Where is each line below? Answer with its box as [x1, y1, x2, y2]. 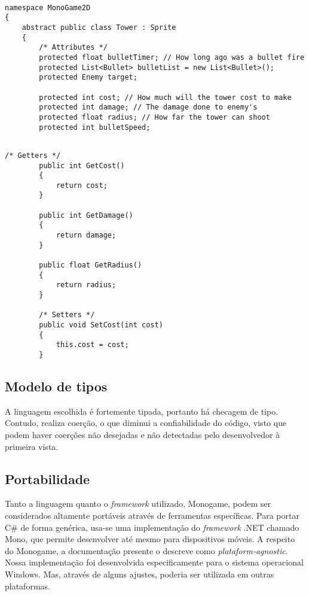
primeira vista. [5, 440, 59, 452]
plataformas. [5, 579, 50, 592]
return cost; [56, 181, 108, 190]
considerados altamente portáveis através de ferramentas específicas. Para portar [5, 509, 299, 521]
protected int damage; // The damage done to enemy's [39, 103, 258, 112]
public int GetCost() [39, 161, 125, 170]
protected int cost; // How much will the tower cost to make [39, 93, 292, 102]
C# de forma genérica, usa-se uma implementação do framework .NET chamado [5, 521, 299, 533]
